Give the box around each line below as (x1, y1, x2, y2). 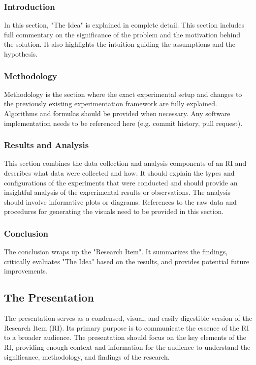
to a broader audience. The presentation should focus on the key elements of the (4, 332, 246, 342)
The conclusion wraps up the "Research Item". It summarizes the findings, (4, 246, 228, 257)
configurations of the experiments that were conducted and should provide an (4, 177, 238, 187)
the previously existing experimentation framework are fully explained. (4, 98, 217, 109)
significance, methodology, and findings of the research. (4, 351, 170, 362)
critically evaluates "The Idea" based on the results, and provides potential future (4, 256, 249, 266)
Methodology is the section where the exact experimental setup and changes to (4, 89, 242, 99)
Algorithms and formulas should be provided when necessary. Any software (4, 108, 230, 118)
